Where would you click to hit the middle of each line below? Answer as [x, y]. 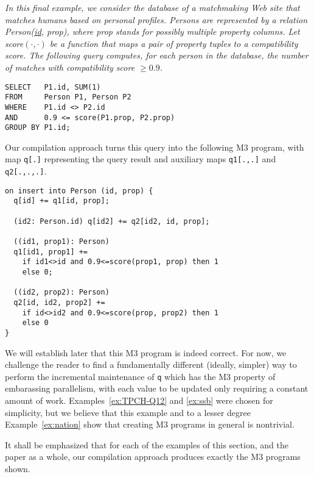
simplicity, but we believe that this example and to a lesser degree [128, 412]
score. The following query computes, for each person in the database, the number [157, 55]
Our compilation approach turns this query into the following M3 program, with [155, 147]
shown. [18, 468]
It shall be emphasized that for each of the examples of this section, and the [147, 444]
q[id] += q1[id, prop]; [61, 201]
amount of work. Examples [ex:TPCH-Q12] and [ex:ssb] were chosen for [139, 400]
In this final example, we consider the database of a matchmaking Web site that [152, 7]
